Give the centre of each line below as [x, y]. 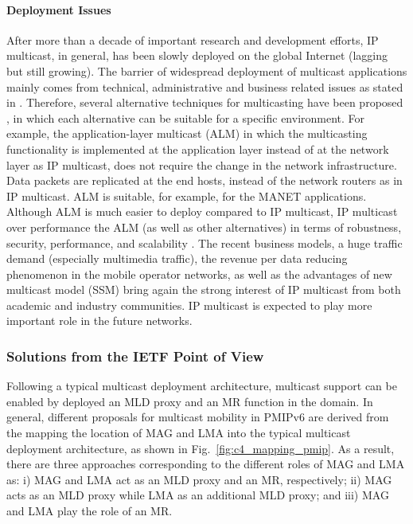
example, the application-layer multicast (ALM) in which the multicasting [187, 133]
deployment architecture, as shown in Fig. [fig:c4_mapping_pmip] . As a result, [201, 448]
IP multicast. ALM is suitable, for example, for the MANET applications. [187, 196]
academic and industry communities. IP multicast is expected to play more [189, 305]
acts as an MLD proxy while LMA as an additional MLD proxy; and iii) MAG [198, 495]
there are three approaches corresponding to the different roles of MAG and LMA [206, 464]
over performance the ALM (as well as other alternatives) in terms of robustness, [204, 227]
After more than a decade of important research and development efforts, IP [193, 39]
